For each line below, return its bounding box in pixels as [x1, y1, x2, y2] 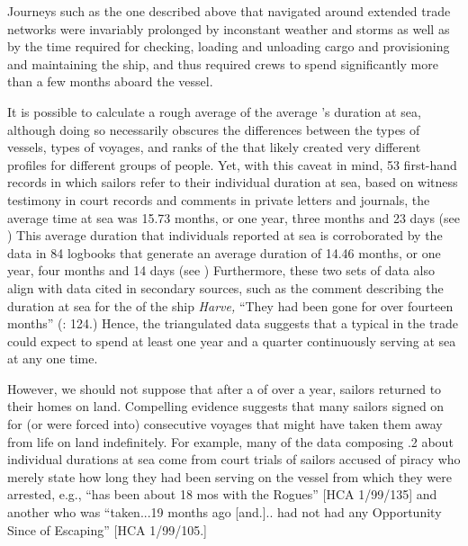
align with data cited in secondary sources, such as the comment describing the [7, 278, 444, 297]
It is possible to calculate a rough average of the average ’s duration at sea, [7, 102, 421, 121]
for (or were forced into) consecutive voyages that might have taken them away [7, 415, 443, 434]
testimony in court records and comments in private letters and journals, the [7, 190, 430, 209]
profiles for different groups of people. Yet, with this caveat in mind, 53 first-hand [7, 155, 457, 174]
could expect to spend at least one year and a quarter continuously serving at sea [7, 331, 456, 350]
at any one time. [7, 349, 98, 368]
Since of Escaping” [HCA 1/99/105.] [7, 520, 207, 539]
